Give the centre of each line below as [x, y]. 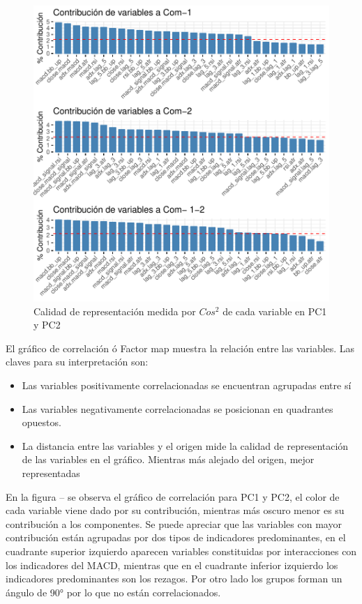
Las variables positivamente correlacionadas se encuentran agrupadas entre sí [187, 385]
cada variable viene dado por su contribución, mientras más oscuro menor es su [175, 510]
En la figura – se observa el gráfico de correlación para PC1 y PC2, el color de [173, 496]
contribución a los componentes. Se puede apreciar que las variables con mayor [174, 523]
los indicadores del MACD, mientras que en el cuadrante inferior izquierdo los [172, 565]
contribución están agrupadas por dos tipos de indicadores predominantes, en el [176, 537]
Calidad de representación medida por [115, 311]
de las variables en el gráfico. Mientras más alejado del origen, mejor [168, 459]
